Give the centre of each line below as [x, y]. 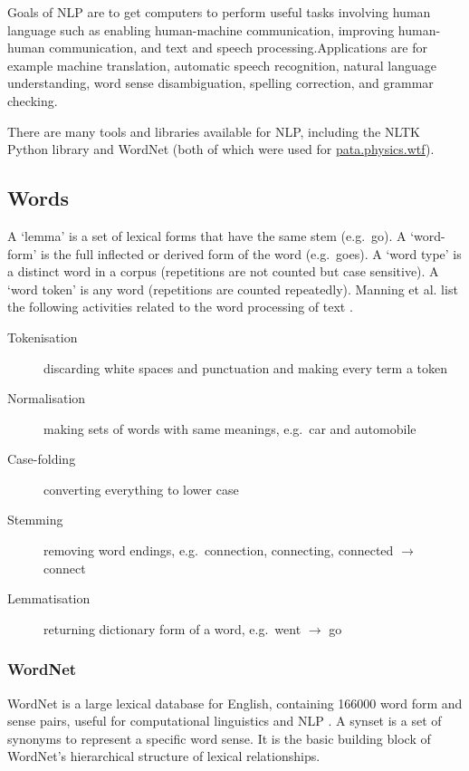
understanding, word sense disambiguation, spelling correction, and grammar [220, 83]
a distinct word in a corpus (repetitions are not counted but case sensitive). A [223, 271]
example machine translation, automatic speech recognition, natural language [222, 65]
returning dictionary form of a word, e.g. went [172, 628]
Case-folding [42, 459]
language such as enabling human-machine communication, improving [201, 29]
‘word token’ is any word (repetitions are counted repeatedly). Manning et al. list [233, 289]
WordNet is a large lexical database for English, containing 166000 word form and [235, 703]
